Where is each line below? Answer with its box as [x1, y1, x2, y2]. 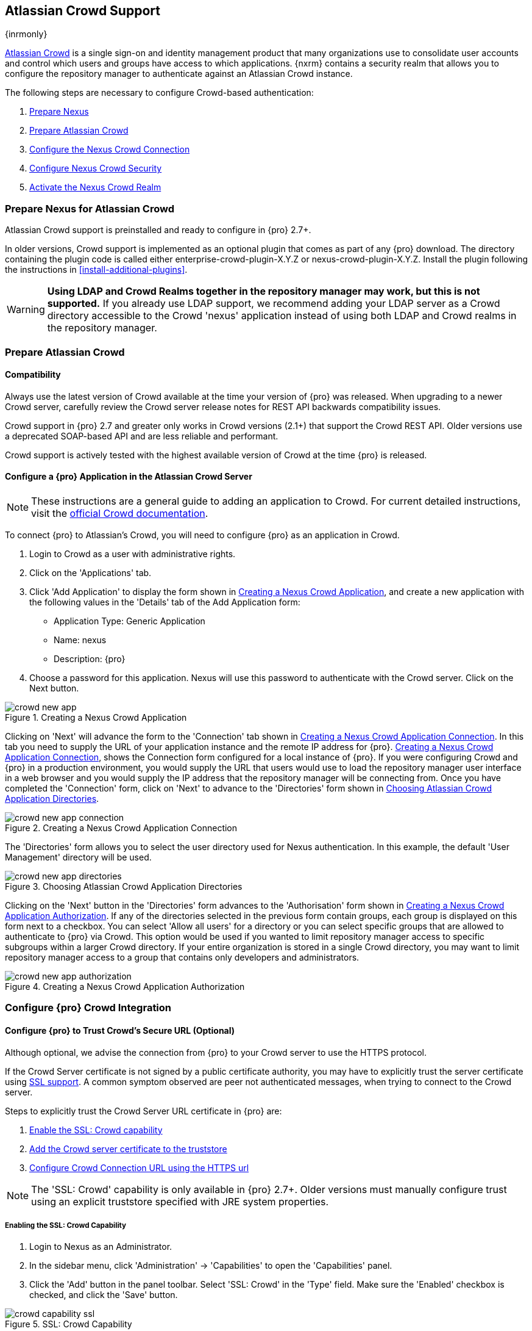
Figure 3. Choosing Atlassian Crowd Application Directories [5, 881, 243, 892]
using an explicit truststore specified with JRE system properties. [31, 1195, 329, 1208]
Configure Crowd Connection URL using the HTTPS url [29, 1162, 249, 1173]
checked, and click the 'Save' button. [29, 1290, 178, 1300]
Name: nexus [54, 634, 107, 645]
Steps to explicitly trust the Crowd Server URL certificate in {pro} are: [5, 1105, 282, 1116]
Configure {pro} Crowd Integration [5, 1001, 172, 1014]
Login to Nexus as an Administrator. [29, 1241, 172, 1252]
